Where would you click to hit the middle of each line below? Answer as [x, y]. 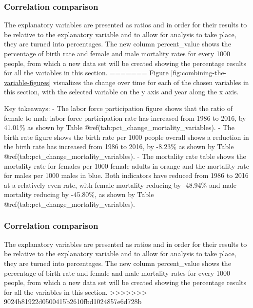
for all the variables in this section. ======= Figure [86, 73]
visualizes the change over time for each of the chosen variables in [151, 82]
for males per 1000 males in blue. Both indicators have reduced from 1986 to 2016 [126, 175]
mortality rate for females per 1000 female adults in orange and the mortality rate [126, 165]
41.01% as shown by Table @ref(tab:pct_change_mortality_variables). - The [119, 127]
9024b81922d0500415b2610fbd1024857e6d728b [73, 301]
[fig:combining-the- [199, 73]
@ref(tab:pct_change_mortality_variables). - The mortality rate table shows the [125, 156]
